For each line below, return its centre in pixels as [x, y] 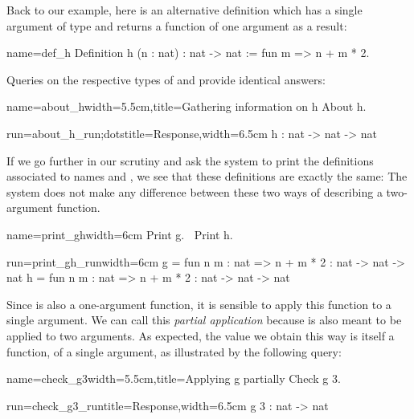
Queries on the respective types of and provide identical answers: [166, 79]
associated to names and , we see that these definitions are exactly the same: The [207, 176]
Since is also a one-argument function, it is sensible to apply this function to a [199, 304]
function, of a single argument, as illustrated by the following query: [174, 351]
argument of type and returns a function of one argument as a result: [177, 25]
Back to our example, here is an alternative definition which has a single [184, 10]
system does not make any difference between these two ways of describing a [195, 191]
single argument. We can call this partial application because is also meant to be [204, 320]
